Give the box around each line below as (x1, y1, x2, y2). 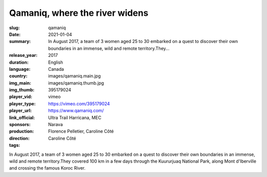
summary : (9, 39, 31, 44)
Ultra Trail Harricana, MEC (48, 114, 101, 121)
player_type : (9, 100, 36, 106)
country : (9, 73, 28, 79)
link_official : (9, 114, 35, 121)
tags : (9, 142, 20, 148)
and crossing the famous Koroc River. (9, 165, 86, 171)
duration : (9, 59, 29, 65)
